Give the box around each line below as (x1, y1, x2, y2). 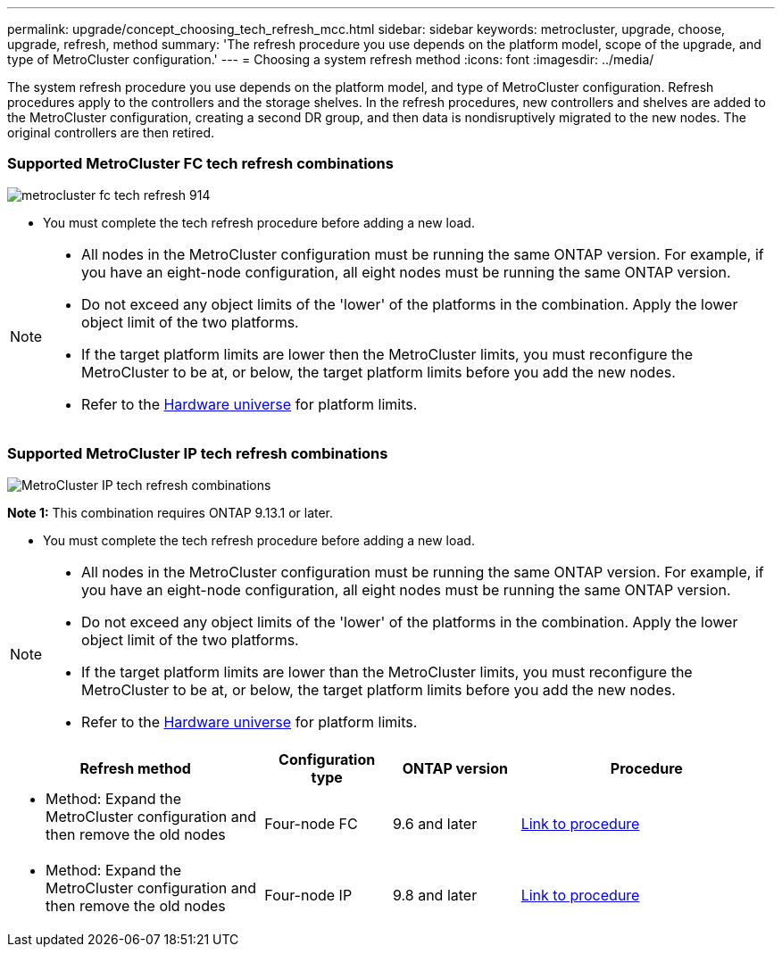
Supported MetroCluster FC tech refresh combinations (7, 154, 394, 173)
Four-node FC (264, 814, 358, 833)
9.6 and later (392, 814, 478, 833)
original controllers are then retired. (7, 125, 215, 140)
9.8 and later (392, 885, 478, 904)
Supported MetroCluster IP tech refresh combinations (7, 444, 388, 463)
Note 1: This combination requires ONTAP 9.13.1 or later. (7, 504, 334, 520)
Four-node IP (264, 885, 353, 904)
